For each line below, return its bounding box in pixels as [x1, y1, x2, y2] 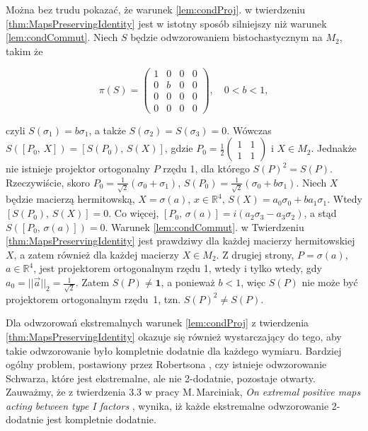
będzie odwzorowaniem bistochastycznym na [130, 30, 323, 45]
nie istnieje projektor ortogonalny [6, 161, 151, 176]
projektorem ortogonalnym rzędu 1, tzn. [6, 291, 181, 306]
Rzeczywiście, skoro [6, 175, 90, 189]
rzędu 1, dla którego [163, 161, 250, 176]
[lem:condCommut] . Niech [6, 30, 118, 45]
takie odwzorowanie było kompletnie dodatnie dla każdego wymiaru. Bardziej [6, 343, 342, 358]
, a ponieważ [161, 275, 215, 290]
